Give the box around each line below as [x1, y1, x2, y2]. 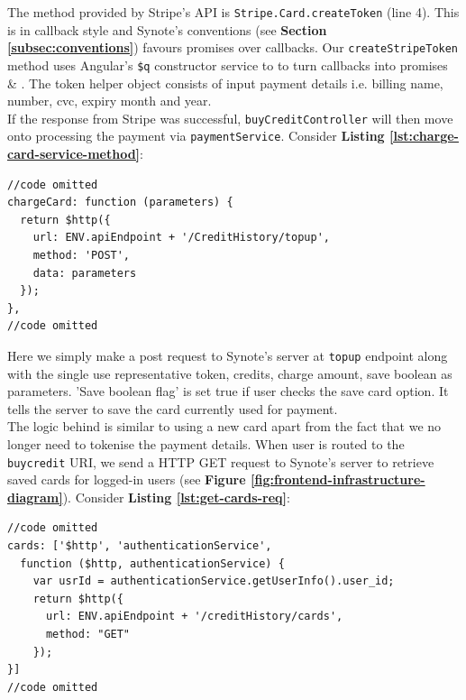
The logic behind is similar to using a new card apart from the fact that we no [7, 417, 442, 436]
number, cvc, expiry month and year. [7, 91, 212, 110]
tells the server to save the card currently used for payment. [7, 399, 338, 418]
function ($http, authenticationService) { [20, 557, 285, 570]
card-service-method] [7, 144, 141, 163]
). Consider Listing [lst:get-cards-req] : [62, 487, 290, 506]
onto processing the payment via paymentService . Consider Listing [7, 126, 385, 145]
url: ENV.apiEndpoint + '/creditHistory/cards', [45, 610, 343, 623]
